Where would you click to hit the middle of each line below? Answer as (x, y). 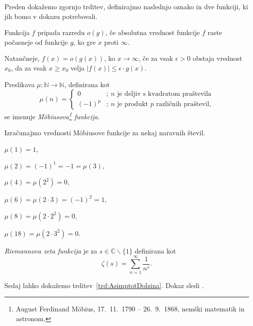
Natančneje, (22, 58)
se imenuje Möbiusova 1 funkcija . (52, 116)
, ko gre (85, 42)
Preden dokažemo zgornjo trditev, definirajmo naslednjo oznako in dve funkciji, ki (126, 6)
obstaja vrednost (217, 58)
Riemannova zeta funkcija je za (51, 250)
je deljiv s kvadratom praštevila (164, 94)
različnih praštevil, (184, 104)
